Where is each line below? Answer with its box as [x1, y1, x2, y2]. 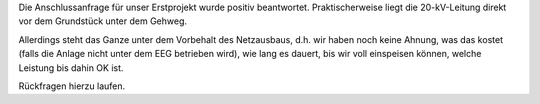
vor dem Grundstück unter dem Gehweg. [18, 15, 188, 27]
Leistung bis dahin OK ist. [18, 61, 124, 74]
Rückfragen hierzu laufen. [18, 80, 126, 92]
